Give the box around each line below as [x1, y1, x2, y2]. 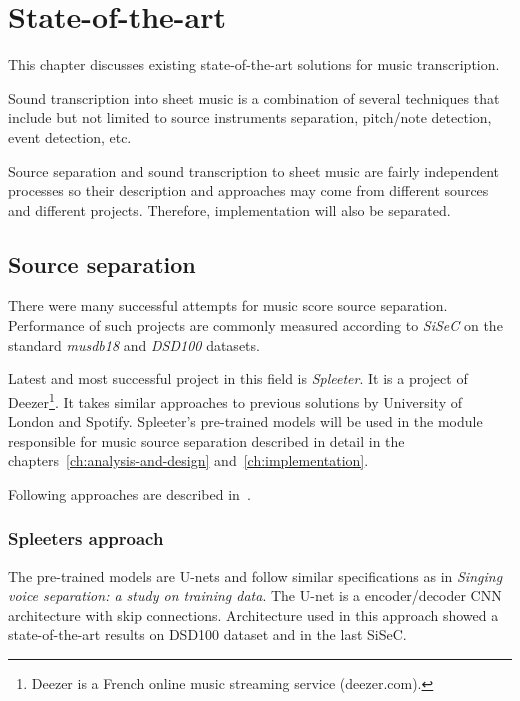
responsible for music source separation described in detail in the [8, 430, 405, 451]
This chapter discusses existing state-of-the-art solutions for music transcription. [8, 54, 500, 75]
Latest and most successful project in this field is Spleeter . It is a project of [8, 368, 468, 389]
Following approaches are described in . [8, 483, 251, 504]
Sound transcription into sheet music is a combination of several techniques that [8, 87, 500, 108]
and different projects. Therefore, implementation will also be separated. [8, 199, 451, 220]
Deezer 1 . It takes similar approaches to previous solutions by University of [8, 388, 462, 412]
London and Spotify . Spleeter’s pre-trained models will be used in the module [8, 411, 483, 432]
